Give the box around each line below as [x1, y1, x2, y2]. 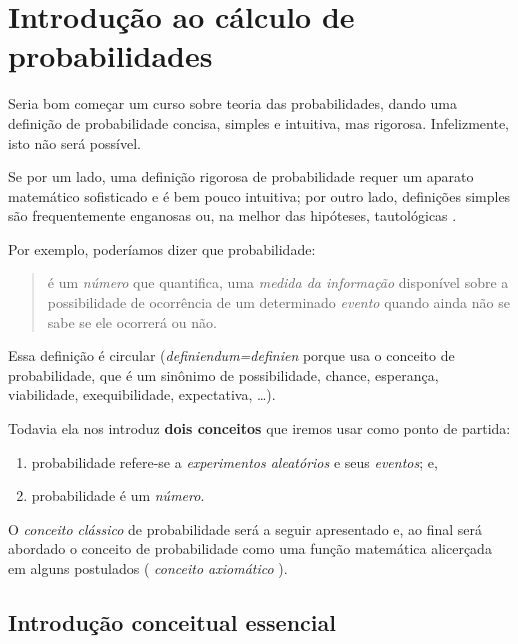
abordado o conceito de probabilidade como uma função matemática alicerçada [8, 538, 492, 559]
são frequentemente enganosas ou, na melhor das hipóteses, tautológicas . [8, 205, 457, 226]
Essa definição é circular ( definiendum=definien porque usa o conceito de [8, 345, 455, 366]
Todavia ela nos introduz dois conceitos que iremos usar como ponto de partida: [8, 418, 511, 439]
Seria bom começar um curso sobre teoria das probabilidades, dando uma [8, 93, 457, 114]
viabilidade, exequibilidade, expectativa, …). [8, 384, 276, 405]
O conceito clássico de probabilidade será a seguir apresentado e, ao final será [8, 518, 483, 539]
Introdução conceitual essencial [8, 606, 336, 637]
